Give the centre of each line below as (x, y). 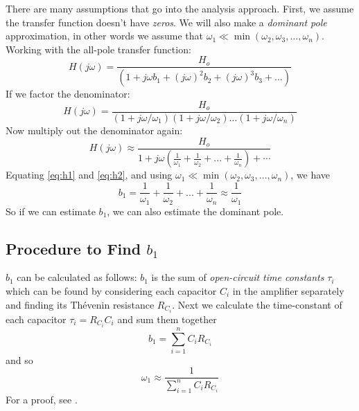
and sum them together (167, 319)
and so (19, 359)
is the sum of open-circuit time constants (238, 277)
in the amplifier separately (288, 290)
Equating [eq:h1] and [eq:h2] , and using (89, 175)
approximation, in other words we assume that (105, 36)
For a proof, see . (42, 399)
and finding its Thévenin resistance (80, 304)
